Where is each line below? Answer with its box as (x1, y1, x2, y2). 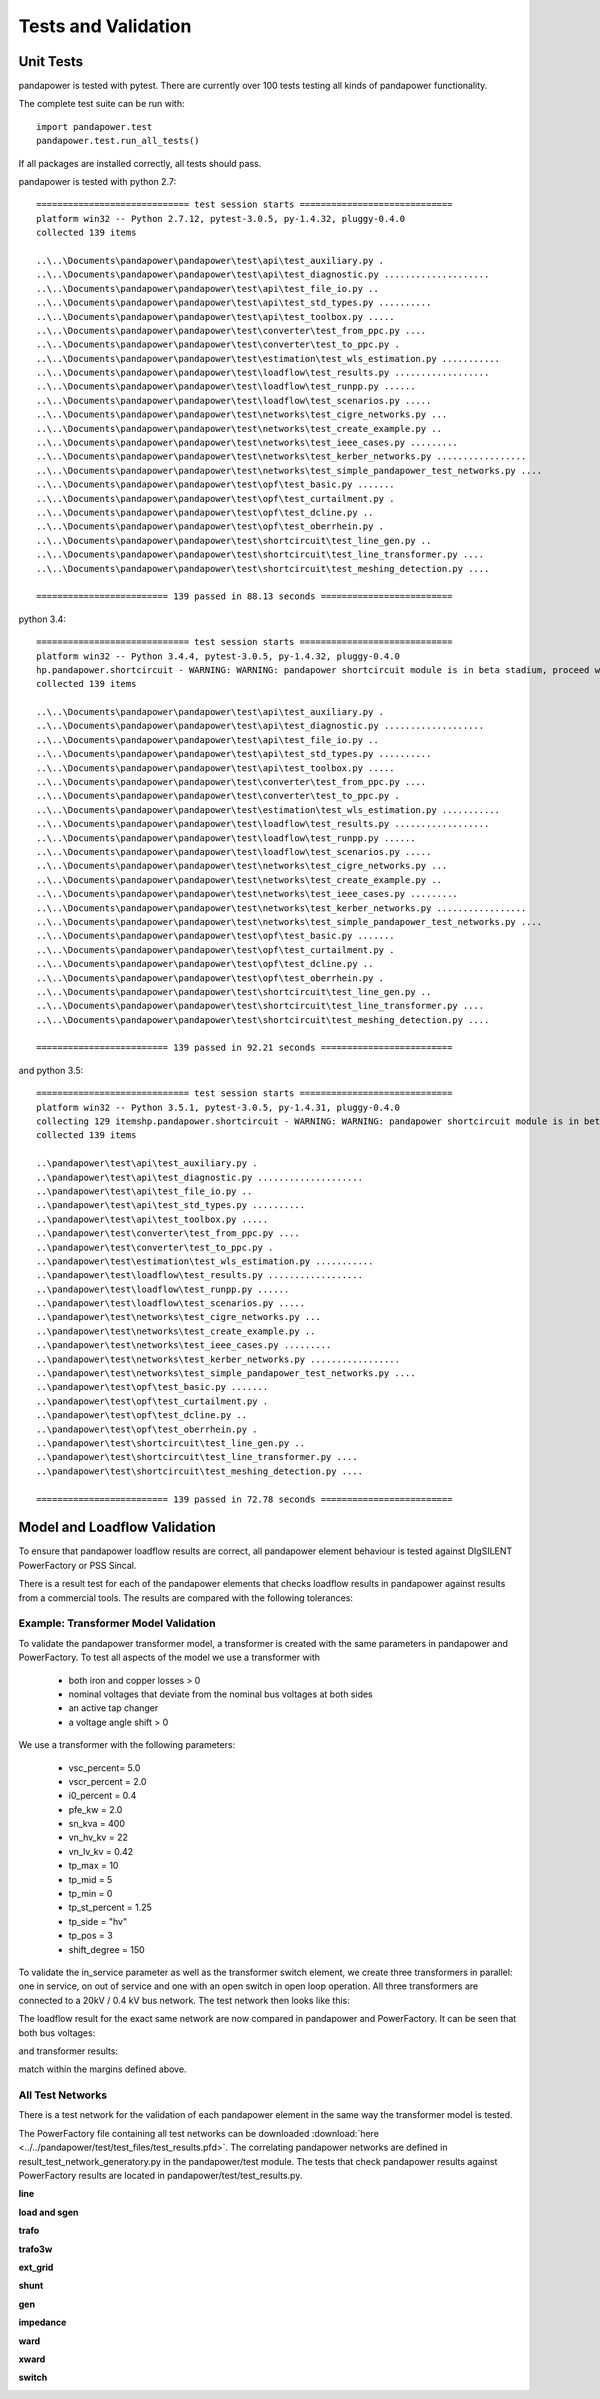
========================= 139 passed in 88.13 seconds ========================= (36, 591, 453, 602)
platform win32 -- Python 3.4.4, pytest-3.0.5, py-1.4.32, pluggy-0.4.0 (36, 650, 400, 662)
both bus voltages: (18, 2026, 96, 2039)
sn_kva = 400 (68, 1818, 125, 1830)
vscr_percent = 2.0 (68, 1775, 147, 1787)
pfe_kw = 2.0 (68, 1803, 123, 1815)
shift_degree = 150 (68, 1943, 145, 1955)
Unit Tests (18, 53, 84, 70)
